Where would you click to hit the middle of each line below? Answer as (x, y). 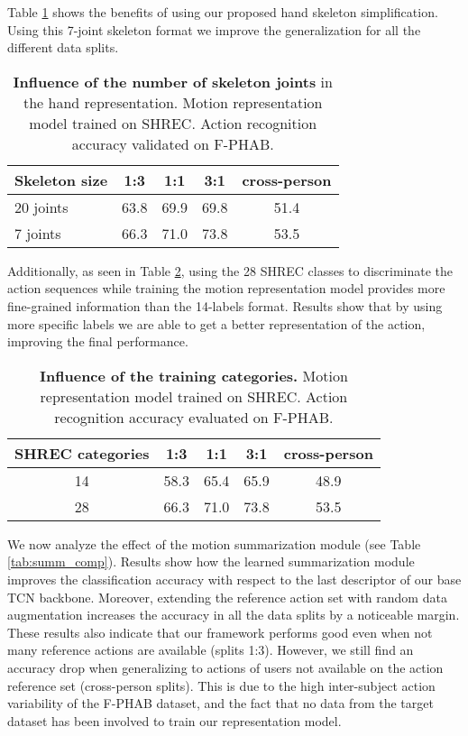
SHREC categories (82, 453)
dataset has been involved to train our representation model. (174, 720)
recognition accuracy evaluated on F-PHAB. (194, 417)
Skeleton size (61, 179)
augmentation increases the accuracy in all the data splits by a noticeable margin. (234, 615)
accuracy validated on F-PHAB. (173, 143)
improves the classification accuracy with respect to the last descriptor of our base (234, 579)
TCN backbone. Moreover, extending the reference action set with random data (227, 597)
